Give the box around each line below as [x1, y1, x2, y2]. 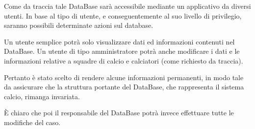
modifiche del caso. [4, 117, 61, 127]
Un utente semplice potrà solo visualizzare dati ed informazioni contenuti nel [4, 36, 235, 46]
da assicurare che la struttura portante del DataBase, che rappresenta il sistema [4, 82, 244, 92]
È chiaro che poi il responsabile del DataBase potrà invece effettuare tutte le [4, 107, 234, 118]
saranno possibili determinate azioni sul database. [4, 20, 153, 30]
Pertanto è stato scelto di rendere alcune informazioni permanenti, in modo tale [4, 72, 244, 82]
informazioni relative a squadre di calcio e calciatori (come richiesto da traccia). [4, 55, 243, 65]
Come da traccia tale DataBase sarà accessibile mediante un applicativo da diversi [4, 1, 251, 11]
